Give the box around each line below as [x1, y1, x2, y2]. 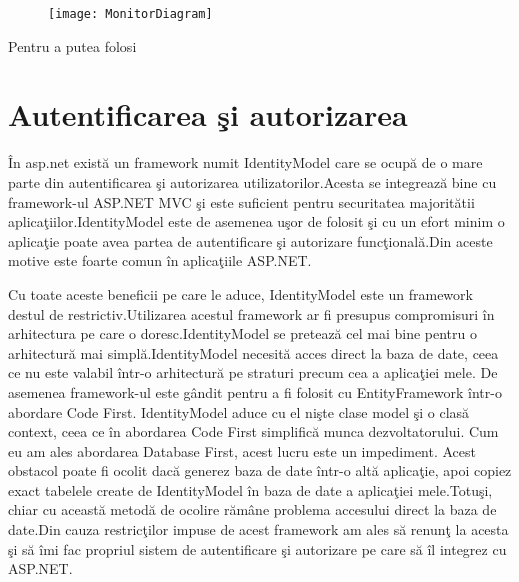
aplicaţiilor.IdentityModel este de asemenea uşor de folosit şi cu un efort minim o [8, 211, 505, 232]
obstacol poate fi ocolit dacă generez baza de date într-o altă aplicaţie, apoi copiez [8, 460, 512, 481]
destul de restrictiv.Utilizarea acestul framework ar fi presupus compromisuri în [8, 303, 495, 324]
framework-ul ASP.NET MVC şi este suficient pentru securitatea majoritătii [8, 191, 475, 212]
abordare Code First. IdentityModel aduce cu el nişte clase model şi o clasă [8, 401, 470, 422]
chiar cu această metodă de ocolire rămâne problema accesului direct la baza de [8, 499, 497, 520]
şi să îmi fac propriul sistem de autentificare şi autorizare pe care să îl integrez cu [8, 538, 507, 559]
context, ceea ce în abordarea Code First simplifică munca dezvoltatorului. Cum [8, 421, 499, 442]
